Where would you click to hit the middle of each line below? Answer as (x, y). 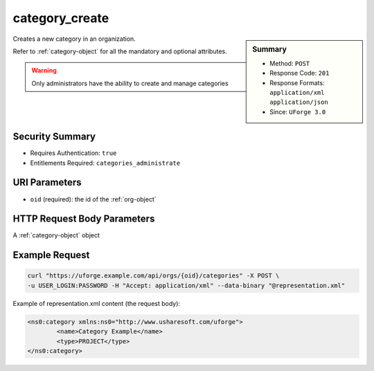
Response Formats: (297, 82)
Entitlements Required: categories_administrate (105, 163)
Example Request (51, 255)
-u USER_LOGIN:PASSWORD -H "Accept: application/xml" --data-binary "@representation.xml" (186, 285)
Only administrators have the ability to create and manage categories (130, 83)
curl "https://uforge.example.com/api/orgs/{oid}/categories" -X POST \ (153, 276)
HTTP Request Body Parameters (84, 219)
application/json (299, 102)
